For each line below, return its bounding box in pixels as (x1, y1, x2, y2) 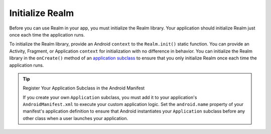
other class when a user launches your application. (23, 115, 128, 121)
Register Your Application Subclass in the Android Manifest (23, 85, 145, 91)
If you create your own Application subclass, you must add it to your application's (23, 94, 197, 100)
